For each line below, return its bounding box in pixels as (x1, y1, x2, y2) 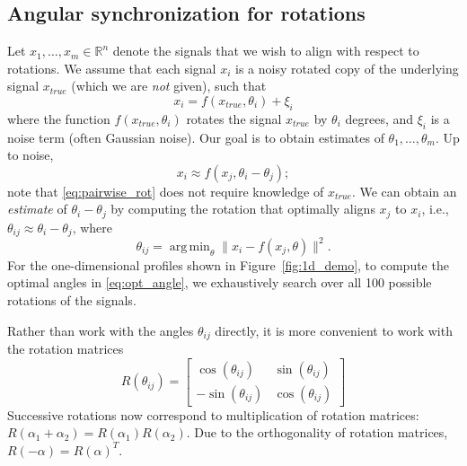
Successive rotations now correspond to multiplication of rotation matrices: (7, 405, 419, 424)
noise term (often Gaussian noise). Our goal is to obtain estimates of (7, 127, 384, 146)
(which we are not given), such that (71, 76, 267, 95)
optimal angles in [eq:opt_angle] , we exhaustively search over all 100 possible (7, 273, 432, 292)
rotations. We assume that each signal (7, 58, 216, 77)
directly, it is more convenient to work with (215, 321, 453, 339)
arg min (169, 240, 210, 253)
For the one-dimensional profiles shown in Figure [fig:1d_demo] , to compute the (7, 255, 449, 274)
